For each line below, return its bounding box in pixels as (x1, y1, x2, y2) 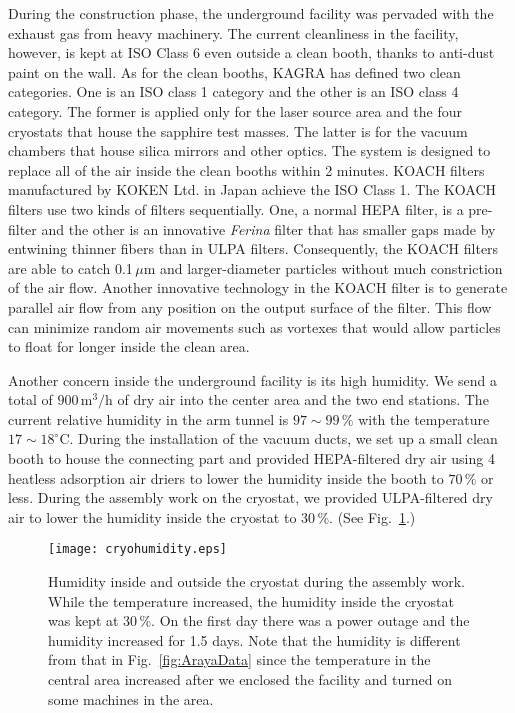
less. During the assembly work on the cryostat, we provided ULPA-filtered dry (8, 487, 493, 508)
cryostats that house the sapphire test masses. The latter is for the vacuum (8, 120, 468, 141)
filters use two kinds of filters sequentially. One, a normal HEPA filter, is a (8, 198, 464, 219)
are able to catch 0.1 (8, 257, 133, 278)
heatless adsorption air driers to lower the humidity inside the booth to (8, 467, 444, 488)
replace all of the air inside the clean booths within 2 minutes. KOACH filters (8, 159, 485, 180)
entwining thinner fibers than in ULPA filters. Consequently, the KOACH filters (8, 238, 499, 259)
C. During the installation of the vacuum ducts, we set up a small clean (59, 428, 498, 449)
